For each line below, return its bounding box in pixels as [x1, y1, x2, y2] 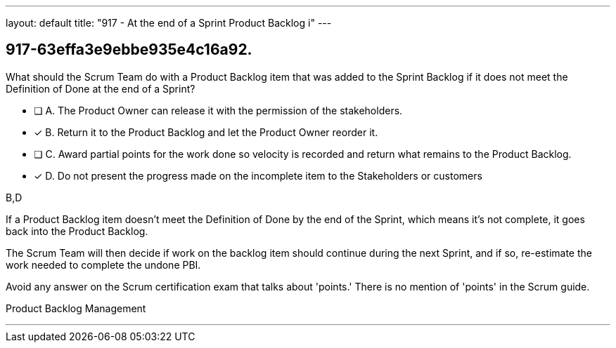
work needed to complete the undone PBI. [6, 258, 201, 271]
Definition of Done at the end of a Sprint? [6, 82, 195, 95]
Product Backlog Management [6, 302, 146, 314]
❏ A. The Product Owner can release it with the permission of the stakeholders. [34, 104, 403, 116]
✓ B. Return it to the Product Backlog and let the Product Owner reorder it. [34, 126, 378, 138]
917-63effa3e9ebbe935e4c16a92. [6, 41, 252, 59]
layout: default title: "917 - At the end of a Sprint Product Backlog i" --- [6, 17, 332, 29]
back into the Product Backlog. [6, 225, 148, 237]
